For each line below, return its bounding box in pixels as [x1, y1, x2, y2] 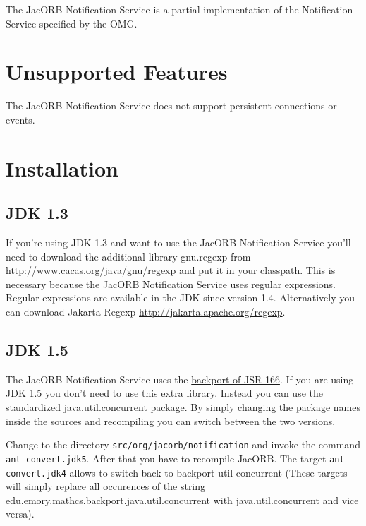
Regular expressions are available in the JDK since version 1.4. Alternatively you [6, 290, 355, 305]
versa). [6, 506, 35, 521]
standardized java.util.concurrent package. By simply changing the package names [6, 400, 360, 414]
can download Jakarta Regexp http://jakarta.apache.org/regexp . [6, 304, 286, 319]
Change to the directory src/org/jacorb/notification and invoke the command [6, 437, 360, 452]
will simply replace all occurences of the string [6, 479, 206, 494]
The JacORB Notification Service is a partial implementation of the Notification [6, 2, 353, 16]
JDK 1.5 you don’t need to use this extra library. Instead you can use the [6, 385, 323, 400]
